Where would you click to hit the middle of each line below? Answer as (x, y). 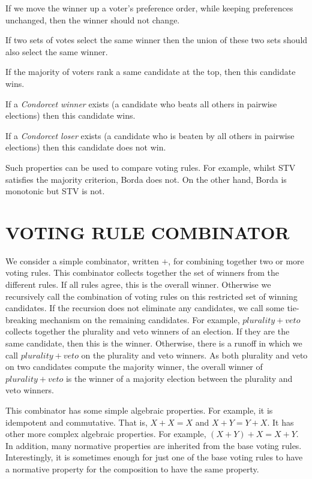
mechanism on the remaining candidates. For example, (140, 319)
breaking (21, 319)
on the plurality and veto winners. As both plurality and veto (194, 355)
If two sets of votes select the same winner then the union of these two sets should (157, 40)
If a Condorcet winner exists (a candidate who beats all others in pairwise (141, 103)
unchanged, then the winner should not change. (93, 19)
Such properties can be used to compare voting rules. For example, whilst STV (151, 167)
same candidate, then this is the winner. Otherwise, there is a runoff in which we (154, 343)
